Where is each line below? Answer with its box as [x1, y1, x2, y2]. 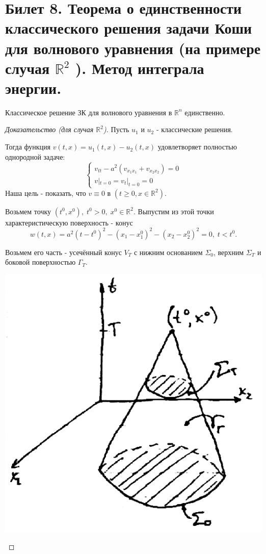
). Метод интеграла [75, 57, 204, 78]
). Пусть [103, 124, 129, 135]
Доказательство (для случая [5, 124, 94, 135]
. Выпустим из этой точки [133, 206, 214, 216]
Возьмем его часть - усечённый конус [5, 246, 122, 257]
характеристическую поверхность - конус [5, 217, 133, 228]
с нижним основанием [134, 246, 203, 257]
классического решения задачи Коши [5, 17, 252, 38]
